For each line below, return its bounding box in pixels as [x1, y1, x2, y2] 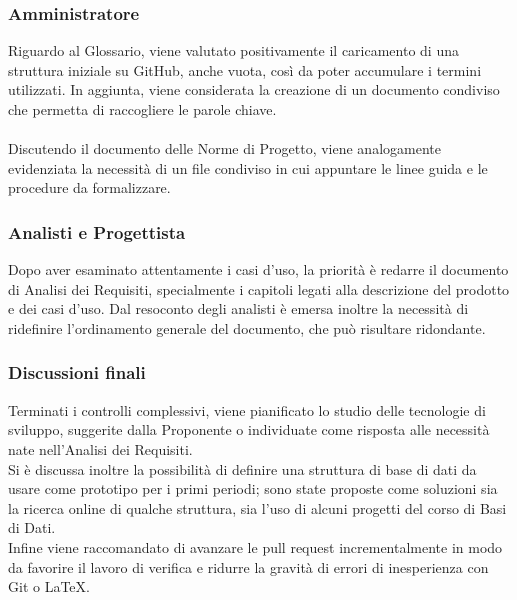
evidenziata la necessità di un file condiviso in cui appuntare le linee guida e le [8, 157, 488, 178]
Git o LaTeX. [8, 576, 90, 597]
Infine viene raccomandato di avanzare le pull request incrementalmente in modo [8, 536, 503, 557]
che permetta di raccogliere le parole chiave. [8, 99, 277, 119]
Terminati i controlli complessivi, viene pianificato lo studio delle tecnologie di [8, 399, 486, 420]
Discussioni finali [8, 360, 146, 385]
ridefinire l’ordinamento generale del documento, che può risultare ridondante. [8, 317, 486, 338]
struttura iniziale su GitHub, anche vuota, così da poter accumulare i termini [8, 59, 482, 80]
